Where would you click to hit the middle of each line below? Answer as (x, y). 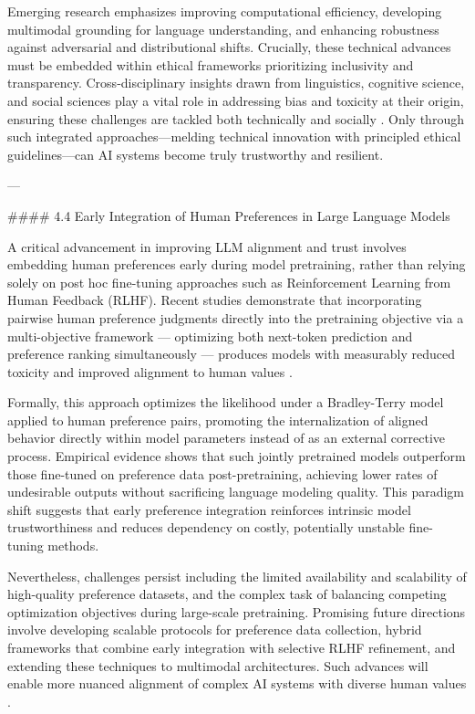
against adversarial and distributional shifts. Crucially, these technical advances (229, 47)
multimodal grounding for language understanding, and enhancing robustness (223, 29)
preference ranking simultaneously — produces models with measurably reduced (232, 354)
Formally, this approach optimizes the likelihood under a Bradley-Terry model (226, 402)
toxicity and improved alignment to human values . (150, 371)
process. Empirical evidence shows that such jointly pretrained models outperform (237, 456)
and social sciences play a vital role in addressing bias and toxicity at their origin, (236, 100)
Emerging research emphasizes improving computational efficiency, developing (225, 11)
